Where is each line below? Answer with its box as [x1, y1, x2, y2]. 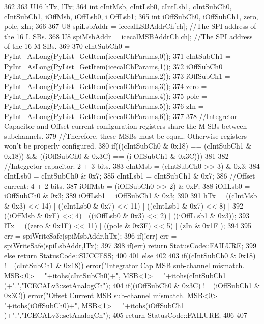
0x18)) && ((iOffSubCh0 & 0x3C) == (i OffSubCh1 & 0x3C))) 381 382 [4, 150, 229, 161]
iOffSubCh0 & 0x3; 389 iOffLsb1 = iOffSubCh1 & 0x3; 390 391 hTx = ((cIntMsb [4, 190, 257, 201]
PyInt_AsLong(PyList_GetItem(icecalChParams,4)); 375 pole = [4, 91, 207, 101]
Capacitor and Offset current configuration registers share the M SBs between [4, 121, 247, 131]
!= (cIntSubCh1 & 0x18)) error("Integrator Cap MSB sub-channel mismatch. [4, 260, 245, 271]
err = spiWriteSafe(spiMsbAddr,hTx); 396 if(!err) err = [4, 230, 177, 241]
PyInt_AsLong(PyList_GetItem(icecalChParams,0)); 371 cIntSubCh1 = [4, 50, 231, 61]
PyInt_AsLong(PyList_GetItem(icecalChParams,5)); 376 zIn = [4, 100, 204, 111]
